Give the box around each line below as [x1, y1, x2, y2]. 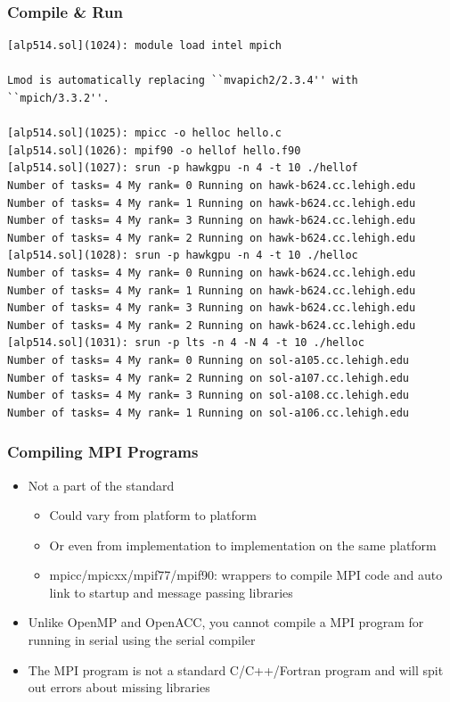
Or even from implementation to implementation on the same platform [49, 535, 437, 554]
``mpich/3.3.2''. [7, 92, 110, 104]
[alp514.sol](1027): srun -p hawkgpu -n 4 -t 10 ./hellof [7, 161, 358, 175]
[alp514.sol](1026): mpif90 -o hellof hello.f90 [7, 144, 301, 157]
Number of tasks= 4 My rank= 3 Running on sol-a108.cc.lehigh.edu [7, 389, 410, 402]
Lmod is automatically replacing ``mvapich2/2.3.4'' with [7, 74, 358, 87]
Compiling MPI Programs [7, 441, 199, 463]
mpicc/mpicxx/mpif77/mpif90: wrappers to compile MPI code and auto [49, 566, 443, 584]
